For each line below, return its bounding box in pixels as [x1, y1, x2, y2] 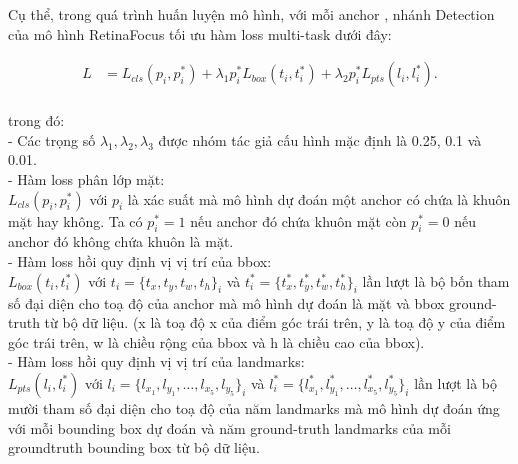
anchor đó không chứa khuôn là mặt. [8, 231, 234, 252]
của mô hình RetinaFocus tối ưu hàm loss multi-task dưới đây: [8, 23, 392, 44]
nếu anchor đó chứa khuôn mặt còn [190, 210, 407, 231]
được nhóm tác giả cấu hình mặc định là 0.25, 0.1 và [158, 129, 482, 150]
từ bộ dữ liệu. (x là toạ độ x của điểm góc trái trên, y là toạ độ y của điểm [44, 312, 506, 333]
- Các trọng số [8, 129, 96, 150]
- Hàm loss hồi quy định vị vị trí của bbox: [8, 251, 272, 272]
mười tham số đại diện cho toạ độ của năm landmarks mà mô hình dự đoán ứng [8, 397, 500, 418]
